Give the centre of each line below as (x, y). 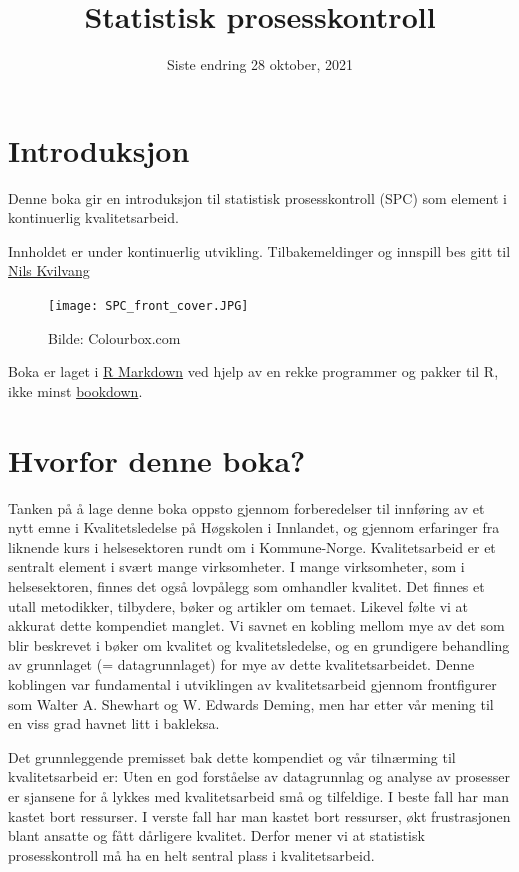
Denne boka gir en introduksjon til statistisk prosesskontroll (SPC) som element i (257, 197)
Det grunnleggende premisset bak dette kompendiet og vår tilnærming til (232, 756)
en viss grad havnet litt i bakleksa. (114, 723)
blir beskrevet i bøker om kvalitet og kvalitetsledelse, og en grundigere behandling (259, 644)
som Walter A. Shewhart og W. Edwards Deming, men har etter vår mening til (251, 703)
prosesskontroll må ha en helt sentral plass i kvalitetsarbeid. (191, 854)
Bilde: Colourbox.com (114, 337)
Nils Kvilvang (49, 270)
